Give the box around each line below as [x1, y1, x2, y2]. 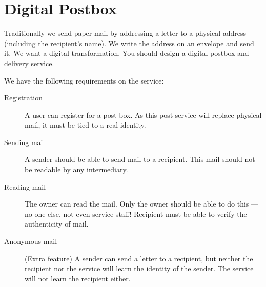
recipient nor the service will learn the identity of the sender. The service [25, 263, 254, 274]
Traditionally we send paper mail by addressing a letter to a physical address [4, 28, 246, 38]
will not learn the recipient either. [25, 273, 131, 283]
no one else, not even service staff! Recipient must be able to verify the [25, 208, 247, 219]
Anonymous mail [4, 236, 57, 247]
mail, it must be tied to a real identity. [25, 119, 146, 130]
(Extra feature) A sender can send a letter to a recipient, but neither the [25, 253, 253, 263]
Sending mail [4, 136, 45, 147]
